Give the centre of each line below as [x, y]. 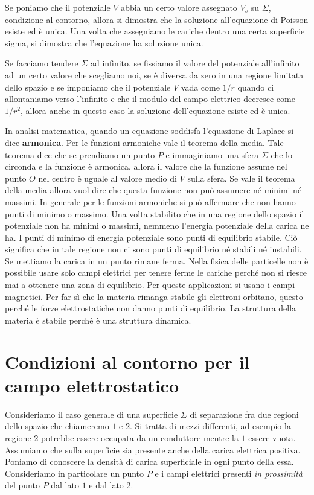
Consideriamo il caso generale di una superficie [91, 414]
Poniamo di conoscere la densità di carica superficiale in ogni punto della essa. [149, 461]
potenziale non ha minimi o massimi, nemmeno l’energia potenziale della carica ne [157, 225]
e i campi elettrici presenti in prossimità [229, 473]
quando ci [256, 87]
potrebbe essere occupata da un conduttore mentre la [139, 437]
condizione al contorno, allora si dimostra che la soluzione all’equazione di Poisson [157, 19]
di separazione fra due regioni [244, 414]
